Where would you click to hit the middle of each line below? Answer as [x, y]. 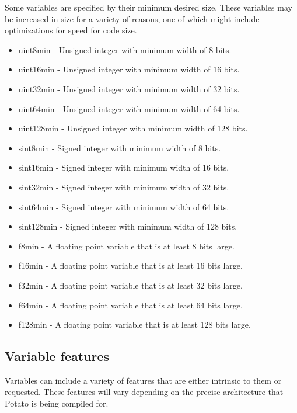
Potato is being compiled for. [57, 403]
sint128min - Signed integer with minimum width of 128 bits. [128, 226]
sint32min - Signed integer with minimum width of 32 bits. [124, 187]
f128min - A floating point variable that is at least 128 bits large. [134, 324]
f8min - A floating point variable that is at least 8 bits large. [126, 246]
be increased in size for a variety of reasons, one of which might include [132, 18]
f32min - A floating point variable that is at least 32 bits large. [130, 285]
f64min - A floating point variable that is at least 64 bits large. [130, 305]
